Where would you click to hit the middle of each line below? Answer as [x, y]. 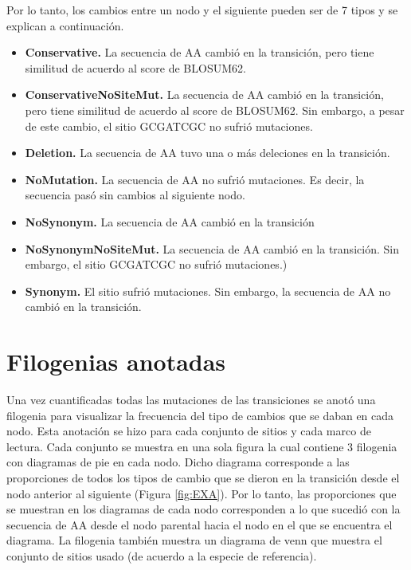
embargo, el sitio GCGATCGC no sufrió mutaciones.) [156, 264]
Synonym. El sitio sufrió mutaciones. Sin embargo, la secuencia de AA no [208, 291]
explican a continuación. [65, 25]
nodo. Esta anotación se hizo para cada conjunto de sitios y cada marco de [189, 431]
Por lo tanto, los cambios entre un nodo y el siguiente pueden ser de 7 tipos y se [202, 10]
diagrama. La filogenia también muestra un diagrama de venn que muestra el [194, 540]
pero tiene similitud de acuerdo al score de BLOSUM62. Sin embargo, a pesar [215, 110]
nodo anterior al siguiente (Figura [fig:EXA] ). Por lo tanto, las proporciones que [202, 493]
